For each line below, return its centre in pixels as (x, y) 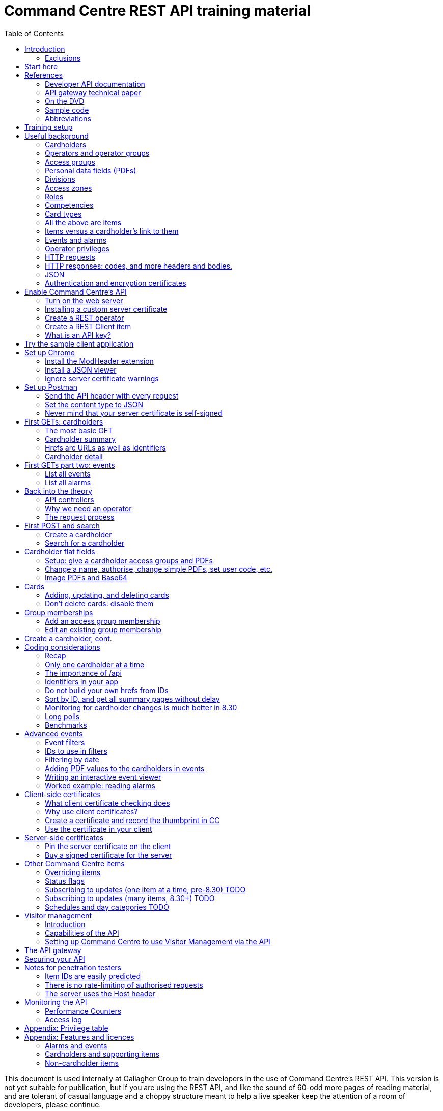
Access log (63, 1019)
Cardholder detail (74, 456)
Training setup (49, 127)
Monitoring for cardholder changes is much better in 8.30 (141, 707)
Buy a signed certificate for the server (108, 855)
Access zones (68, 188)
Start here (41, 66)
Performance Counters (83, 1011)
